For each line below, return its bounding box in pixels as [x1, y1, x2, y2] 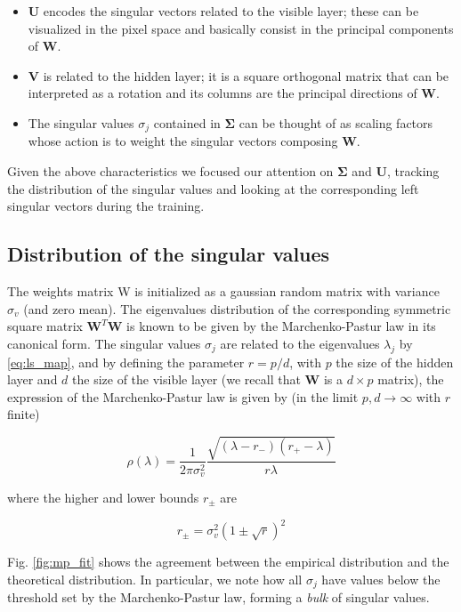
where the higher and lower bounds [7, 487, 199, 506]
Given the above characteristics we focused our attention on [7, 162, 334, 181]
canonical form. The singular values [7, 334, 201, 352]
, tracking [386, 162, 440, 181]
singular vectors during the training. [7, 197, 205, 215]
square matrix [7, 317, 83, 335]
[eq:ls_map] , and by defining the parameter [7, 352, 245, 371]
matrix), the [377, 370, 444, 389]
